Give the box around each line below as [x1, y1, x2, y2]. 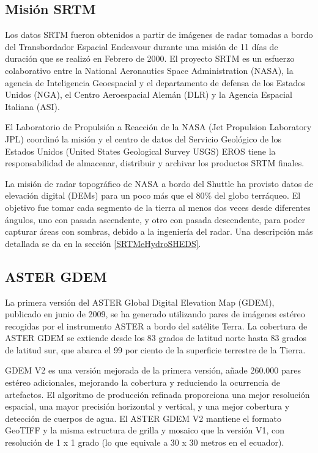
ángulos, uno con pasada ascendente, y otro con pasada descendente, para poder [5, 213, 305, 226]
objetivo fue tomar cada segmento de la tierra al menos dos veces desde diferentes [5, 201, 311, 213]
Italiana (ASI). [5, 100, 60, 112]
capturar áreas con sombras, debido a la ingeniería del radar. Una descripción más [5, 225, 313, 238]
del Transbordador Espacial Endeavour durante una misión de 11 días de [5, 40, 278, 53]
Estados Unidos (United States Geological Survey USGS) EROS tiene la [5, 144, 276, 157]
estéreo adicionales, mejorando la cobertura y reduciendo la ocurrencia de [5, 376, 280, 389]
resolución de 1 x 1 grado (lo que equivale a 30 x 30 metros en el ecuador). [5, 436, 284, 449]
